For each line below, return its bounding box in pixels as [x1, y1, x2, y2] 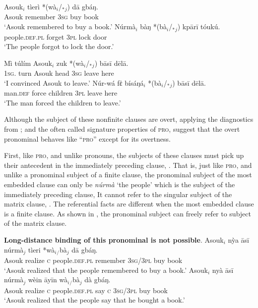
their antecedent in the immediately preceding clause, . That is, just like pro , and [4, 159, 252, 170]
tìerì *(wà [27, 1, 57, 11]
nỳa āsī [228, 234, 250, 245]
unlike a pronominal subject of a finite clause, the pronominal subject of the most [4, 169, 252, 180]
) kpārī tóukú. [177, 21, 220, 32]
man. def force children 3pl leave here [4, 88, 118, 98]
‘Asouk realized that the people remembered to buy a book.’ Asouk [4, 264, 208, 275]
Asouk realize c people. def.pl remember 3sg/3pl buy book [4, 255, 183, 265]
